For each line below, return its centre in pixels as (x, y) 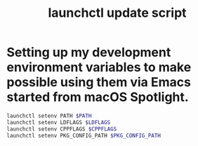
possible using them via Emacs (99, 82)
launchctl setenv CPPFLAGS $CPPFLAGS (62, 129)
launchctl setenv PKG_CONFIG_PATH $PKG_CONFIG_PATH (84, 135)
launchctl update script (117, 13)
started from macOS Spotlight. (98, 97)
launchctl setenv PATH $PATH (49, 116)
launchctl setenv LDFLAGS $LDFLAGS (59, 122)
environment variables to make (99, 67)
